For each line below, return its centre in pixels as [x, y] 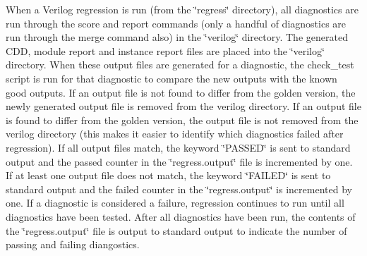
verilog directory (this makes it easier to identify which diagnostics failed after [175, 134]
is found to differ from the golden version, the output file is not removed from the [182, 120]
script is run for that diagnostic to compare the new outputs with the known [172, 78]
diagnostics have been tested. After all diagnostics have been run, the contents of [181, 216]
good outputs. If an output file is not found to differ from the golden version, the [181, 92]
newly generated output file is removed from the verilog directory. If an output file [183, 106]
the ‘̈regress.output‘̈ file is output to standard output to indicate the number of [176, 230]
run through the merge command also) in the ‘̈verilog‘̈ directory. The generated [177, 37]
